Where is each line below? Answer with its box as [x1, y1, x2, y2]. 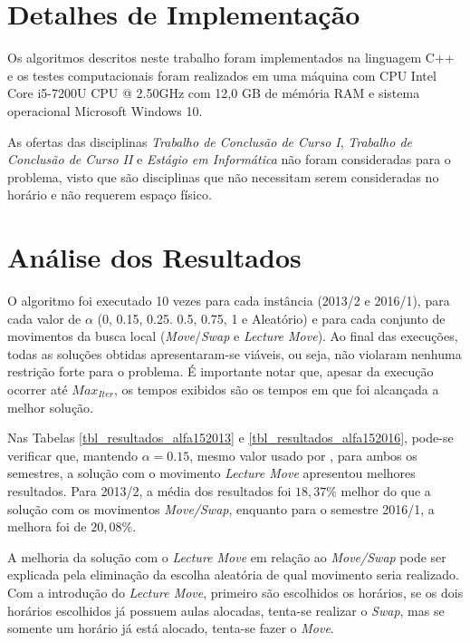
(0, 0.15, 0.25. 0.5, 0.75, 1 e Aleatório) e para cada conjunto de [97, 308, 446, 327]
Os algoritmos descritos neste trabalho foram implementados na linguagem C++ [7, 48, 455, 67]
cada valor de [7, 308, 82, 327]
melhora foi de [7, 517, 87, 536]
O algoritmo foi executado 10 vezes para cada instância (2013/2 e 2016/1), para [7, 291, 450, 309]
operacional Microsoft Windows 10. [7, 101, 203, 120]
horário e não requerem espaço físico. [7, 185, 212, 204]
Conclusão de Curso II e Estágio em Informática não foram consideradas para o [7, 150, 451, 169]
